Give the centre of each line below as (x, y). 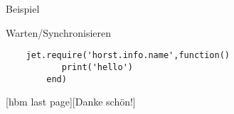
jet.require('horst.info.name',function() (128, 56)
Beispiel (23, 8)
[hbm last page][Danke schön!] (71, 102)
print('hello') (97, 67)
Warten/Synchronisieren (59, 32)
